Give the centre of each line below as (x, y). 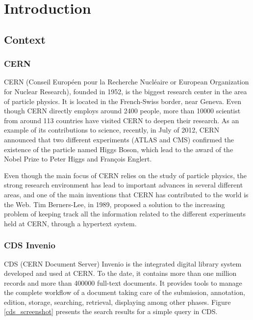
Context (25, 39)
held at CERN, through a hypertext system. (70, 223)
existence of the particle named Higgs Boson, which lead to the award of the (119, 149)
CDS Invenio (30, 245)
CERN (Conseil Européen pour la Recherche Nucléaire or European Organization (126, 82)
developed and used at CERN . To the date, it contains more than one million (120, 273)
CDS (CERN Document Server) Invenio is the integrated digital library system (123, 263)
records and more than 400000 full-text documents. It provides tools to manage (123, 282)
